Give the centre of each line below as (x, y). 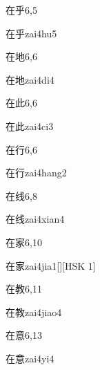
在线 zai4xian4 (35, 219)
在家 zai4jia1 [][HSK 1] (51, 265)
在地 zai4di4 (30, 79)
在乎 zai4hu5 (31, 33)
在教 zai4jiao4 (34, 312)
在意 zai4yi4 (30, 358)
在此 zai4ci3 (30, 126)
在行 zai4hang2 (36, 173)
